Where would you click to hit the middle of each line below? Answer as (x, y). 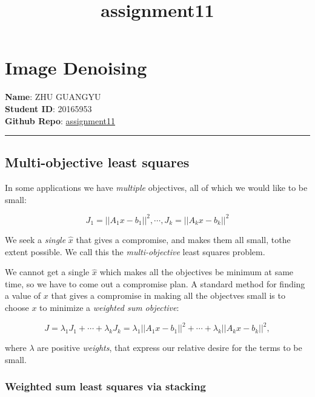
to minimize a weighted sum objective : (109, 307)
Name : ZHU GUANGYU (53, 97)
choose (17, 307)
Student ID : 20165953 (48, 108)
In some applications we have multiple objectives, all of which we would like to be (156, 188)
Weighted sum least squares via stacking (105, 386)
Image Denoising (76, 68)
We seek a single (35, 239)
